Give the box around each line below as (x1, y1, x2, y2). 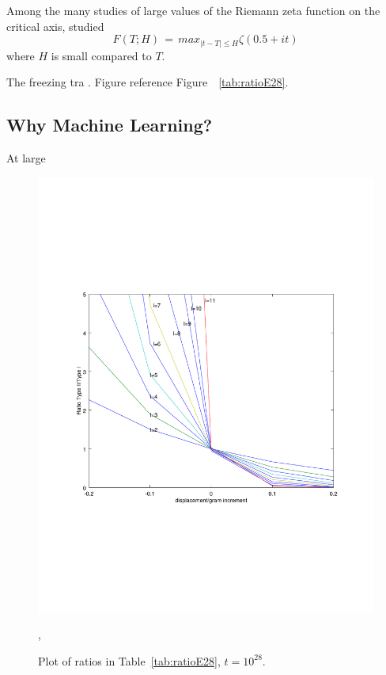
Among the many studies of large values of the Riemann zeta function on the (6, 2, 380, 18)
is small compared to (51, 47, 152, 63)
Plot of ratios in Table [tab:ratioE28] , (38, 652, 221, 669)
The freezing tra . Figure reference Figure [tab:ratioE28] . (6, 74, 289, 90)
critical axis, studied (6, 17, 104, 34)
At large (6, 150, 46, 166)
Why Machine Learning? (6, 113, 213, 137)
